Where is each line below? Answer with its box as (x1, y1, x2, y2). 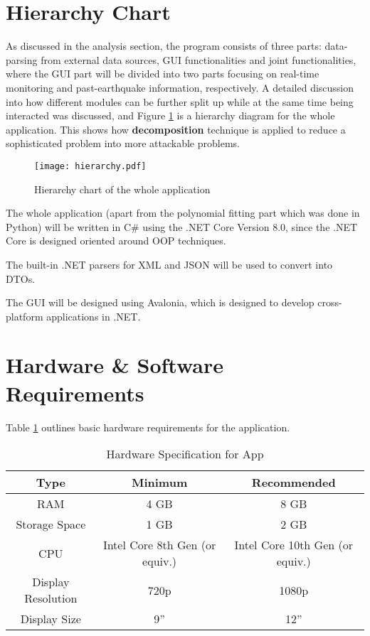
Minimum (131, 474, 188, 491)
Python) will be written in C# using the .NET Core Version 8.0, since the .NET (6, 219, 358, 234)
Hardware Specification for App (106, 446, 264, 463)
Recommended (251, 474, 336, 491)
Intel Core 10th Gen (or (234, 537, 353, 554)
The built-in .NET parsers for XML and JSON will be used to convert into (6, 257, 333, 271)
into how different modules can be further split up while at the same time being (6, 94, 354, 109)
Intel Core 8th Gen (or (102, 537, 216, 554)
